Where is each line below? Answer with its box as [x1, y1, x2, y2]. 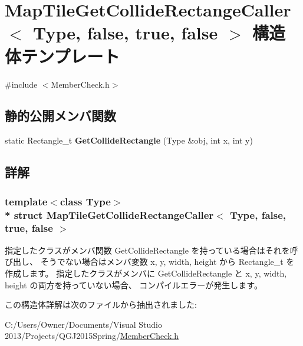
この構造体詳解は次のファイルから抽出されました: [5, 298, 197, 311]
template [5, 194, 48, 208]
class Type [60, 194, 111, 208]
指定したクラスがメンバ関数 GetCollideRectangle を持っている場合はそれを [5, 244, 290, 256]
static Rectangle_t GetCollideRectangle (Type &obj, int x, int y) [5, 134, 253, 147]
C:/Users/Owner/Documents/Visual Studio [5, 318, 162, 330]
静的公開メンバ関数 [5, 107, 116, 125]
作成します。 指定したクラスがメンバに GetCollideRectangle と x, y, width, [5, 267, 287, 279]
